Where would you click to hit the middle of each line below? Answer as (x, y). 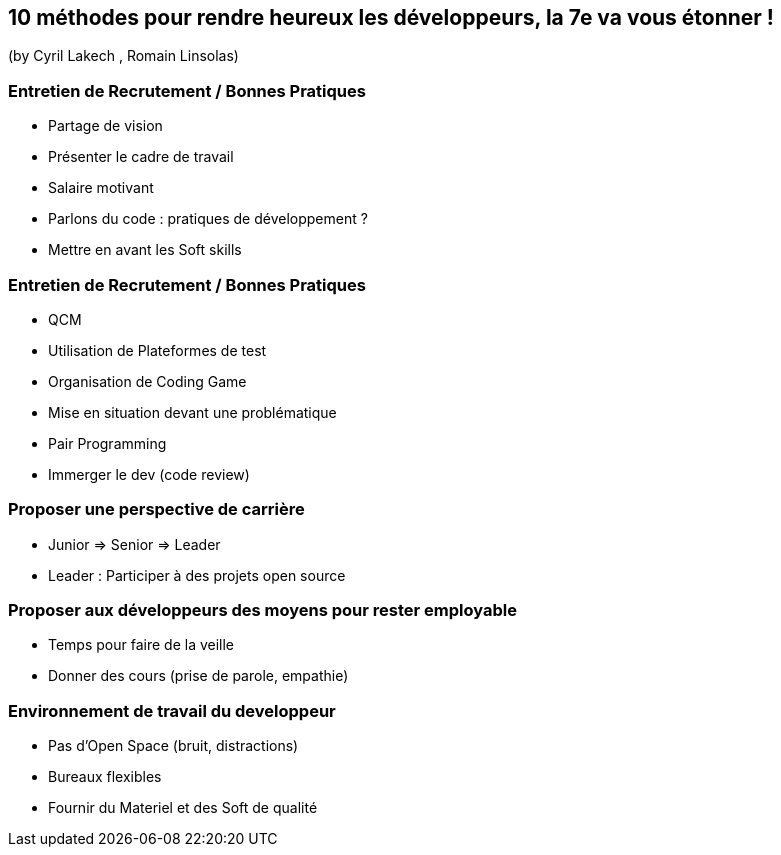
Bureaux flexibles (105, 777)
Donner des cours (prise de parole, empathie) (198, 676)
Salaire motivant (101, 188)
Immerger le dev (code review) (149, 474)
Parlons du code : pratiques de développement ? (208, 219)
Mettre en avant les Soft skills (145, 250)
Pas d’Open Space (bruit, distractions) (173, 746)
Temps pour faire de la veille (141, 645)
